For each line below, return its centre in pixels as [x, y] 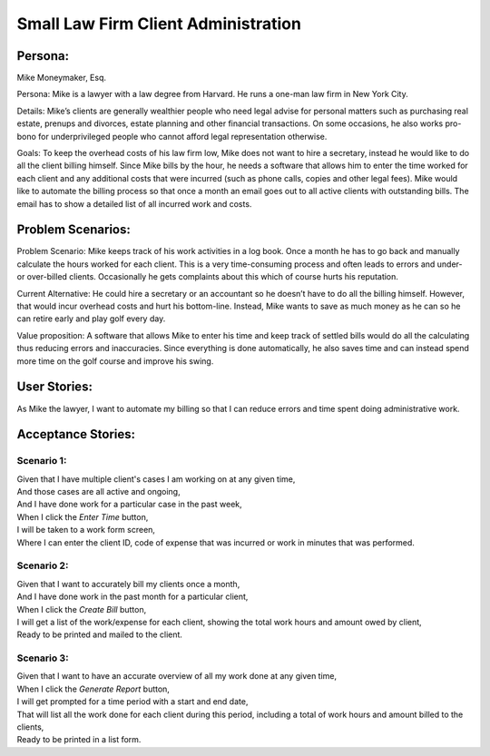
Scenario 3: [43, 658]
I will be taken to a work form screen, [86, 530]
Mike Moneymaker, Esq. [62, 78]
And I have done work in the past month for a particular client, [132, 597]
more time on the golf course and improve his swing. [115, 361]
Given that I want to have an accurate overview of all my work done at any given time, [177, 676]
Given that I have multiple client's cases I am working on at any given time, [156, 479]
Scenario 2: [43, 565]
